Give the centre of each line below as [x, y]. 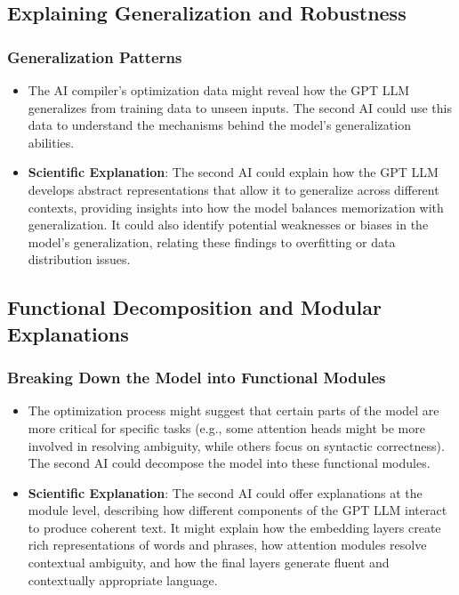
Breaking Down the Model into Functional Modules [197, 378]
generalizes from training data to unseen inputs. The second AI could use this [240, 107]
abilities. [51, 142]
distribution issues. [79, 259]
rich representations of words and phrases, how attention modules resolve [227, 545]
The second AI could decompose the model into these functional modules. [229, 463]
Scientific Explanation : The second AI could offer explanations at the [225, 492]
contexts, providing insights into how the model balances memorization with [236, 207]
